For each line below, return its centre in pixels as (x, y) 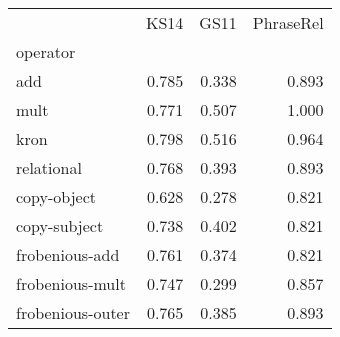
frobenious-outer (73, 312)
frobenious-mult (71, 283)
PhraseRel (288, 22)
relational (49, 167)
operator (46, 51)
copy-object (56, 196)
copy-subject (60, 225)
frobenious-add (68, 254)
